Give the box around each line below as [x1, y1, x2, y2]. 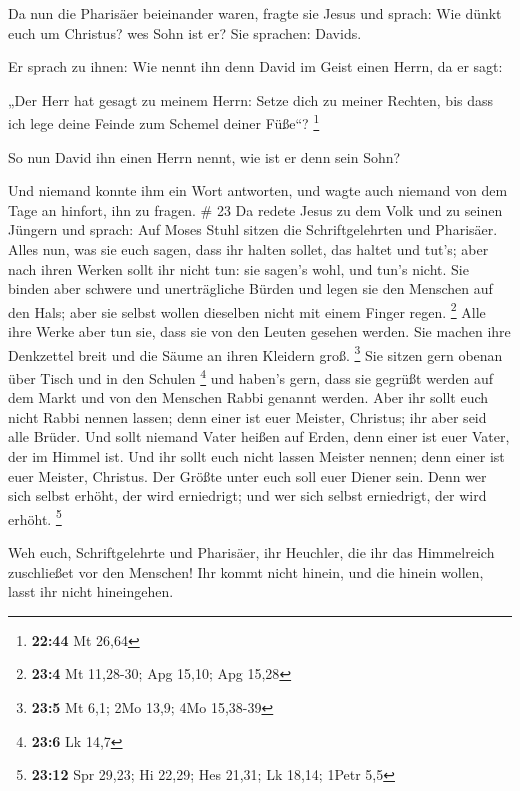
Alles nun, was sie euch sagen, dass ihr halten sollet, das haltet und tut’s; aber [8, 239, 489, 259]
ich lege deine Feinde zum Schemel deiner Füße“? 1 [8, 110, 320, 134]
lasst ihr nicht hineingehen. [8, 581, 174, 602]
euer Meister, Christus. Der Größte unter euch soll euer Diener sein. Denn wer [8, 465, 487, 486]
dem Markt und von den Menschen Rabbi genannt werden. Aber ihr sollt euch [8, 387, 489, 408]
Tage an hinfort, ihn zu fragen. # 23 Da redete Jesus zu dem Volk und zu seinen [8, 199, 503, 220]
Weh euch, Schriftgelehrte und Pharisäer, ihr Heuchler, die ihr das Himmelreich [8, 541, 495, 562]
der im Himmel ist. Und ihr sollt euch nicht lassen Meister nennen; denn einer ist [8, 445, 505, 466]
